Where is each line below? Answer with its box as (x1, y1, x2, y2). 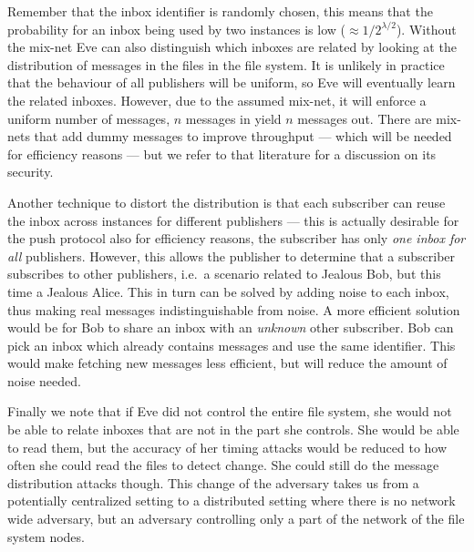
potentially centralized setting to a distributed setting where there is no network (7, 491, 456, 510)
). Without (396, 19, 457, 38)
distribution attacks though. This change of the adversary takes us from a (7, 473, 419, 492)
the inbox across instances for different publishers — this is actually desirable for (7, 210, 459, 230)
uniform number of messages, (7, 108, 170, 128)
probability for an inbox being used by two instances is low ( (7, 19, 346, 38)
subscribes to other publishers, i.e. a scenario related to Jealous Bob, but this (7, 264, 441, 283)
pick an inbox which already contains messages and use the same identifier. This (7, 335, 456, 354)
